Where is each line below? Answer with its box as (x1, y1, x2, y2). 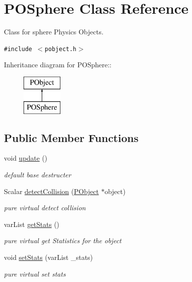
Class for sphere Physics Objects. (4, 27, 104, 37)
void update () (4, 153, 48, 163)
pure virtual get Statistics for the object (4, 235, 122, 246)
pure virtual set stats (4, 268, 66, 279)
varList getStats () (4, 219, 59, 229)
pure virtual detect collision (4, 202, 86, 213)
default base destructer (4, 169, 71, 179)
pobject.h (45, 45, 77, 53)
